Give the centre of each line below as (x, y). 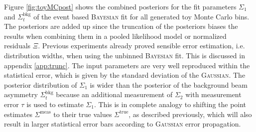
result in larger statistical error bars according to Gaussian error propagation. (123, 124)
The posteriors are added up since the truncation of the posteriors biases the (121, 26)
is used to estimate (55, 104)
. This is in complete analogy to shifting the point (170, 104)
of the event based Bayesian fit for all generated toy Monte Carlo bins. (141, 16)
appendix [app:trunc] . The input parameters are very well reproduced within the (127, 65)
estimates (18, 114)
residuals (17, 46)
